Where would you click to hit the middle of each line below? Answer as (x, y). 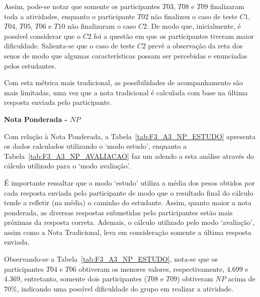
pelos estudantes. (30, 65)
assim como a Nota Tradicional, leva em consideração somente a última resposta (128, 232)
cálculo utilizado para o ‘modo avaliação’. (67, 166)
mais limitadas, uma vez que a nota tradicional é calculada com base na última (126, 92)
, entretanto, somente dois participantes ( (83, 279)
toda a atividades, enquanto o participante (70, 16)
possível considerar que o (42, 36)
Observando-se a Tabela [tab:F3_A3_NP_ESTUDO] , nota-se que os (111, 259)
